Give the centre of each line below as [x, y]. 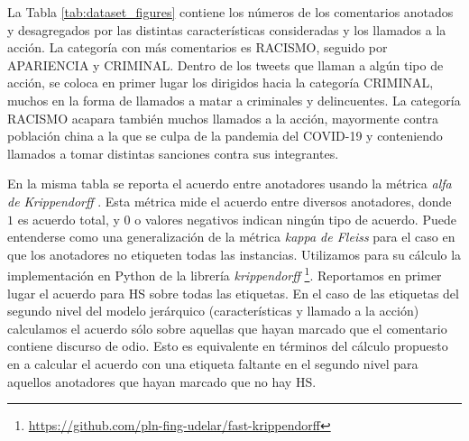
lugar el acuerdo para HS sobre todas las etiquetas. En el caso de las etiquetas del [233, 293]
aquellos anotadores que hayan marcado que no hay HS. [162, 381]
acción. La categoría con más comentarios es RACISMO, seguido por [198, 47]
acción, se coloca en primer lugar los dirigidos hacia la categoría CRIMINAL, [221, 83]
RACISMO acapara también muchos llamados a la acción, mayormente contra [223, 118]
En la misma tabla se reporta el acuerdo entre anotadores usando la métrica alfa [230, 184]
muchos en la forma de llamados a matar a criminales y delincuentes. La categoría [234, 100]
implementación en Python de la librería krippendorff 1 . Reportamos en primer [225, 274]
